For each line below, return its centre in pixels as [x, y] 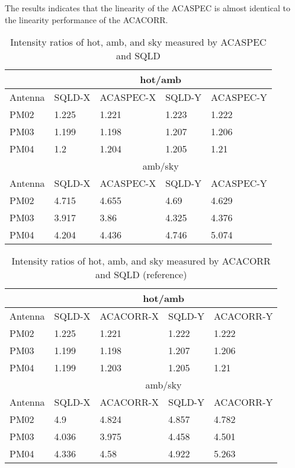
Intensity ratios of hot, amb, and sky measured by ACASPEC [138, 42]
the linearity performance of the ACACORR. [86, 19]
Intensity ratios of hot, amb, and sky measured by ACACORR [141, 261]
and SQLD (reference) [141, 275]
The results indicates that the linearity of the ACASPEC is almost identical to [147, 8]
